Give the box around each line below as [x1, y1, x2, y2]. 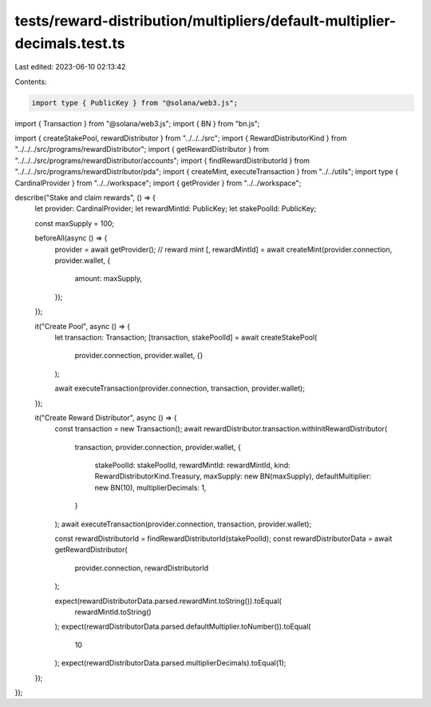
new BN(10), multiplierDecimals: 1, [94, 483, 207, 492]
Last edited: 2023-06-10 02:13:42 [14, 62, 126, 72]
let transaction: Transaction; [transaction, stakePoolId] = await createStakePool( [54, 332, 318, 342]
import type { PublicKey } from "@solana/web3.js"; [31, 98, 239, 107]
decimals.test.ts [14, 34, 125, 52]
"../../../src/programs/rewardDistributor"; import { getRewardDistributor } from [14, 145, 269, 154]
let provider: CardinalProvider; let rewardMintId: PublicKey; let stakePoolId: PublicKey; [34, 204, 317, 213]
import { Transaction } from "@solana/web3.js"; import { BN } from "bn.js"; [14, 118, 260, 128]
